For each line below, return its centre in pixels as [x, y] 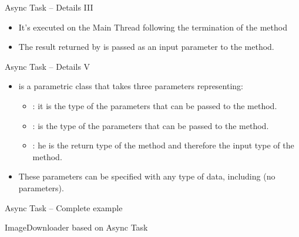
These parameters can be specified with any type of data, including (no [147, 176]
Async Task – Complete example [64, 207]
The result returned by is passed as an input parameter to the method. [146, 47]
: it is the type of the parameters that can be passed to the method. [155, 105]
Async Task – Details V [48, 66]
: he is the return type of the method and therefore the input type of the [163, 145]
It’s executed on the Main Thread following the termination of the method [153, 27]
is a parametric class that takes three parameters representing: [131, 86]
